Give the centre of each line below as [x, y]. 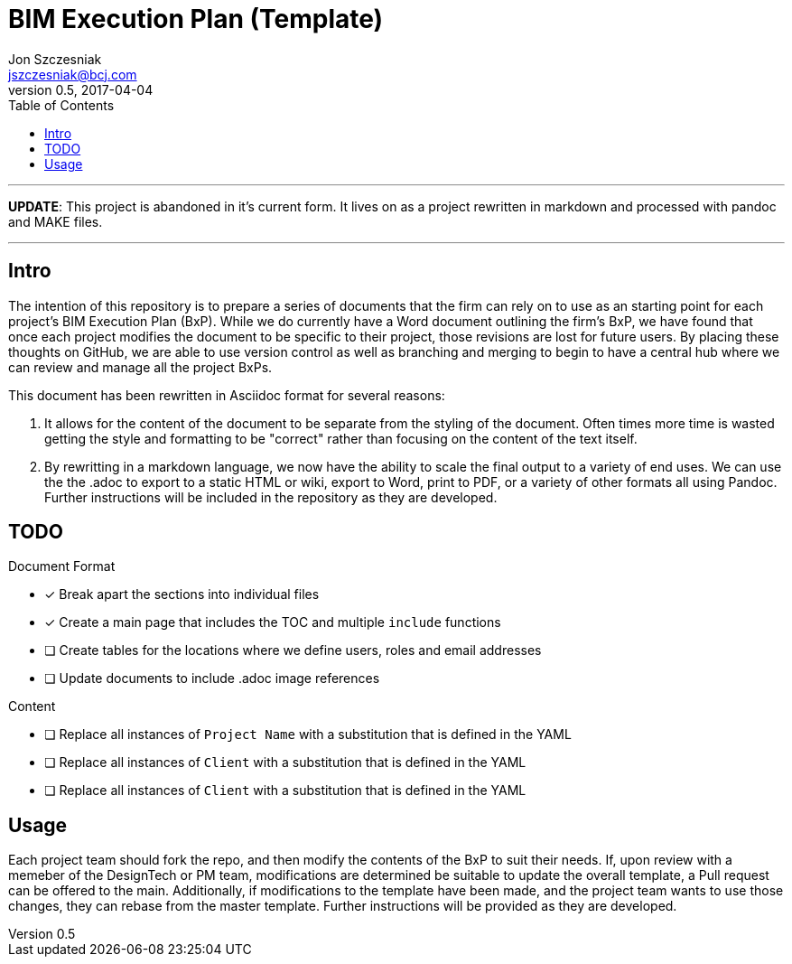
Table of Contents [61, 105]
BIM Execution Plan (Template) [196, 19]
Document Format [62, 566]
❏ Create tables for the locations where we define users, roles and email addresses [293, 650]
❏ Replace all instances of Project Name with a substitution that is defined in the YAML [308, 735]
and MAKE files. [56, 221]
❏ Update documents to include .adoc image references [212, 679]
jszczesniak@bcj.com [73, 74]
